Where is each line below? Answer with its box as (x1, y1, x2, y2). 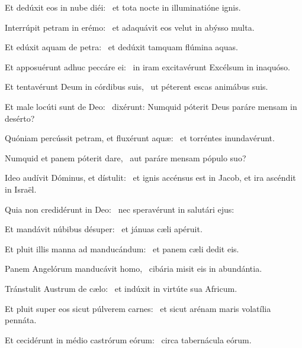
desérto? (5, 112, 35, 124)
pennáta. (5, 314, 37, 326)
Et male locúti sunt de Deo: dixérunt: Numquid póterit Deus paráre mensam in (5, 100, 297, 112)
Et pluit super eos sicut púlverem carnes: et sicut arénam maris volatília (5, 302, 271, 314)
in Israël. (5, 183, 37, 195)
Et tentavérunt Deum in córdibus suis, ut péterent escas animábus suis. (5, 80, 268, 93)
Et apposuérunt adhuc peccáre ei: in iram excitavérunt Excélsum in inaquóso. (5, 60, 290, 73)
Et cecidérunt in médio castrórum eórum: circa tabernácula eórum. (5, 333, 252, 346)
